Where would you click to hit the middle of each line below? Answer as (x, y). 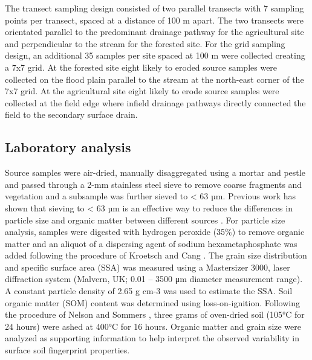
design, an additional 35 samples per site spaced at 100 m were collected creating (155, 55)
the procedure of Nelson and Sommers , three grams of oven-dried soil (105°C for (155, 314)
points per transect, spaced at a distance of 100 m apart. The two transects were (154, 20)
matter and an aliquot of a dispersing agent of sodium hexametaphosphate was (151, 243)
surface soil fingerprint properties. (67, 350)
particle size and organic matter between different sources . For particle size (145, 220)
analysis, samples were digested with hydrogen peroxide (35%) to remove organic (155, 232)
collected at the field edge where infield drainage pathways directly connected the (155, 102)
